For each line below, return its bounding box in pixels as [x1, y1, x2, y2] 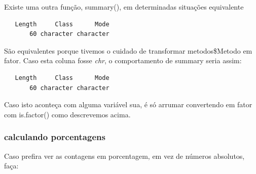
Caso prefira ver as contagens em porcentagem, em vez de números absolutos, [4, 150, 245, 161]
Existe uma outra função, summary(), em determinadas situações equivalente [4, 2, 244, 12]
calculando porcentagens [4, 130, 105, 143]
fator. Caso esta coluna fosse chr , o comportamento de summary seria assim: [4, 55, 242, 66]
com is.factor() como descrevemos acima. [4, 109, 131, 119]
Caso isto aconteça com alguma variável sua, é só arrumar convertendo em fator [4, 99, 252, 110]
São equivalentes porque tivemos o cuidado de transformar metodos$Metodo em [4, 45, 252, 56]
